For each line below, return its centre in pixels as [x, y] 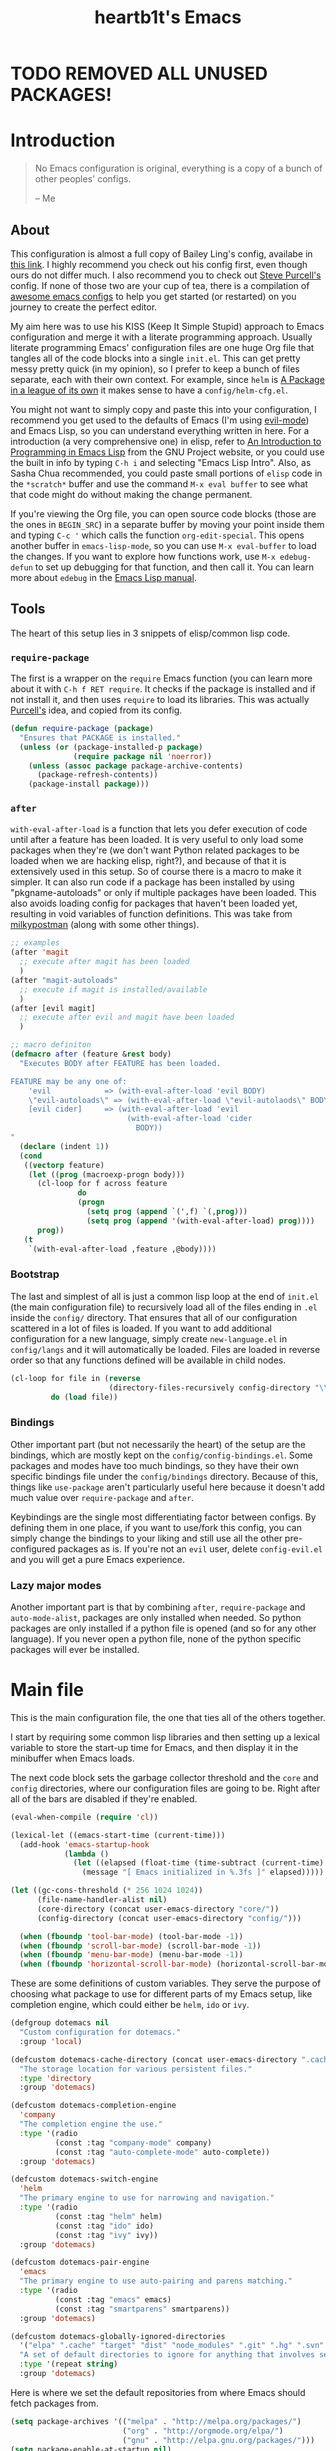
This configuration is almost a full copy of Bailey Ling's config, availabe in [161, 253]
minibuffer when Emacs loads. [72, 1758]
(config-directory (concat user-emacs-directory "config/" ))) [169, 1918]
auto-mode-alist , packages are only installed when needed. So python [156, 1617]
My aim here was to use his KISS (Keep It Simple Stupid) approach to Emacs [167, 326]
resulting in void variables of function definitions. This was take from [151, 914]
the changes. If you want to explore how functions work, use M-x [143, 556]
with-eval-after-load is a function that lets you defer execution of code [159, 829]
